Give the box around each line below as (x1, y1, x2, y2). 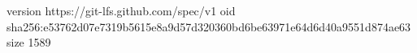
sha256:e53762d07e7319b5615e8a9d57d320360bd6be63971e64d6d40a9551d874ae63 (7, 18, 411, 35)
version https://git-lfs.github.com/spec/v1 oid (7, 2, 236, 18)
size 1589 (7, 34, 51, 51)
